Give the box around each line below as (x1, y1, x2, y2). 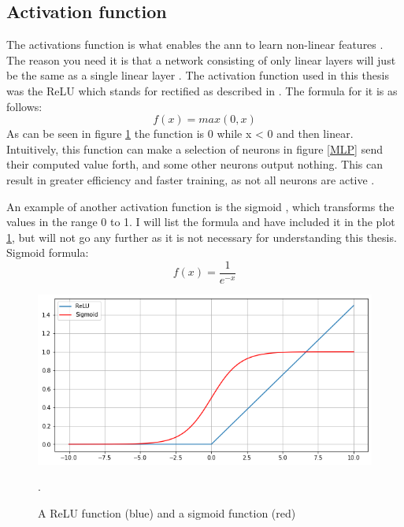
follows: (6, 98, 43, 114)
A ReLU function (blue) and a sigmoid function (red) (38, 505, 296, 521)
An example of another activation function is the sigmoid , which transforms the (6, 198, 395, 214)
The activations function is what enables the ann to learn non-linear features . (6, 36, 384, 53)
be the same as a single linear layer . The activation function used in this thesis (6, 67, 389, 84)
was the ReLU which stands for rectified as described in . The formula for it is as (6, 82, 398, 98)
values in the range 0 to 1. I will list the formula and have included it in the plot (6, 213, 395, 230)
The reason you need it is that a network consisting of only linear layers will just (6, 51, 396, 68)
